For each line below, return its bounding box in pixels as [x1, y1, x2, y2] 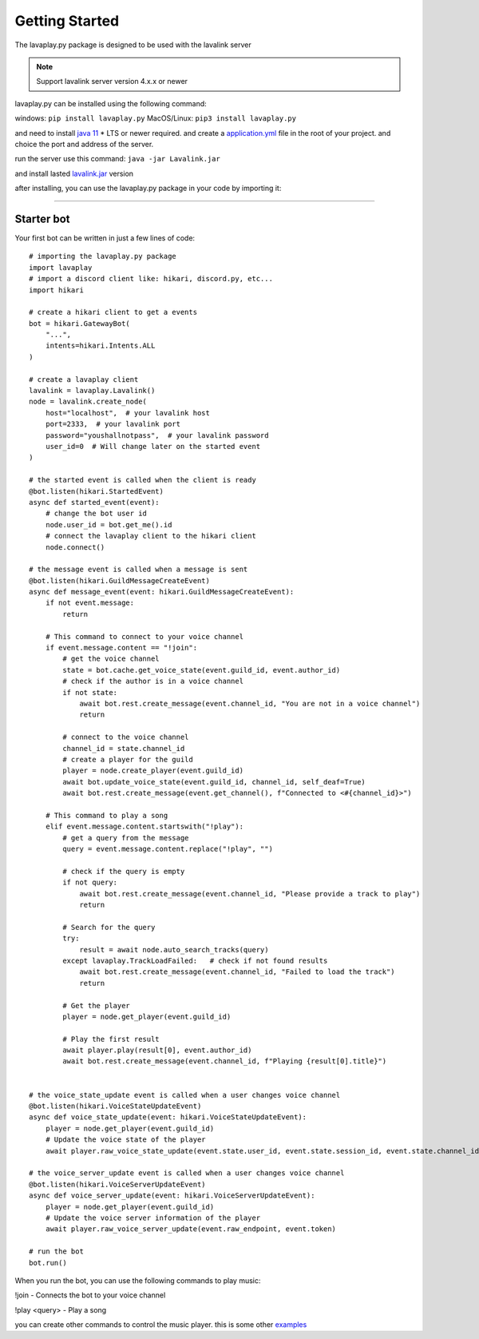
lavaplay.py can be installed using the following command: [14, 98, 207, 108]
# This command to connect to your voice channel [45, 632, 243, 641]
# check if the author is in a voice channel [62, 677, 243, 686]
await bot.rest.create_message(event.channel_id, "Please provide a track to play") [79, 889, 421, 898]
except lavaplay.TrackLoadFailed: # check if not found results [62, 956, 328, 965]
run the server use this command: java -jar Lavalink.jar [14, 154, 221, 164]
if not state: [62, 688, 118, 697]
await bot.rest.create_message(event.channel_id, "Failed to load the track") [79, 967, 395, 976]
